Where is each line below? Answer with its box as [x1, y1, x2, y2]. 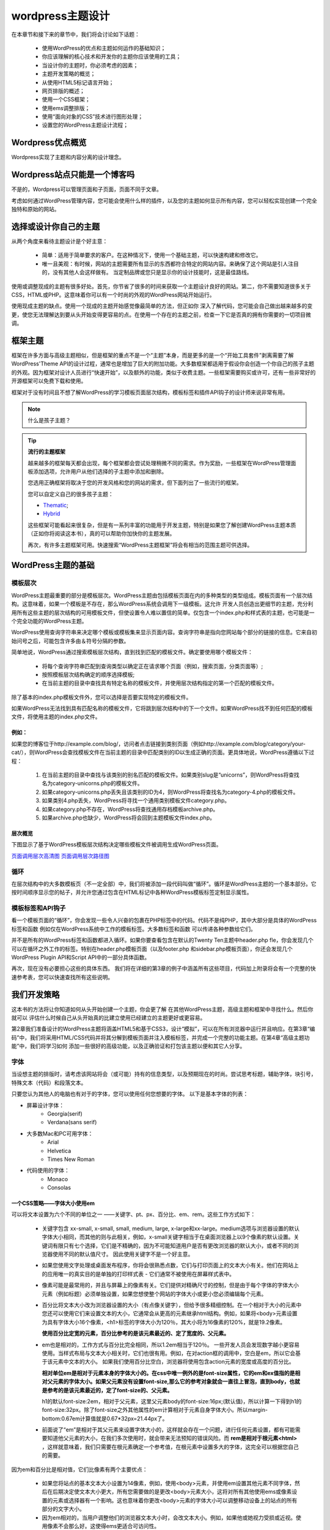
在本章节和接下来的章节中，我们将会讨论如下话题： [11, 31, 140, 38]
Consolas [47, 1184, 71, 1192]
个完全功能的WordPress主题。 [11, 617, 88, 624]
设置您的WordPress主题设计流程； [42, 121, 129, 129]
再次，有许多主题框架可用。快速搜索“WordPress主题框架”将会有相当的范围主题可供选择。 [28, 541, 253, 548]
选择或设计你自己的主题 [11, 221, 100, 232]
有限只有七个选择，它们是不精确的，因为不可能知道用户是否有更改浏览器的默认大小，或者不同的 [52, 1242, 293, 1249]
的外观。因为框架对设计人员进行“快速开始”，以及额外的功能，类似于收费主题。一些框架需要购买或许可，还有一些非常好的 [11, 368, 316, 376]
